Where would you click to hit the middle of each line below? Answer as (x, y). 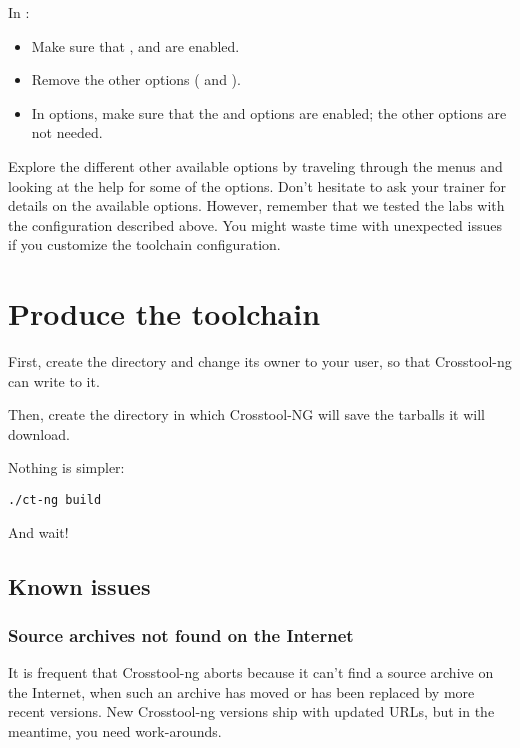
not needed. (67, 132)
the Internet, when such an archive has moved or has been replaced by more (241, 691)
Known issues (79, 585)
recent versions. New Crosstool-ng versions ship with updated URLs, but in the (251, 711)
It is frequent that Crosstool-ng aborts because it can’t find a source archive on (251, 672)
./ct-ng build (55, 500)
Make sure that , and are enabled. (135, 45)
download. (39, 433)
